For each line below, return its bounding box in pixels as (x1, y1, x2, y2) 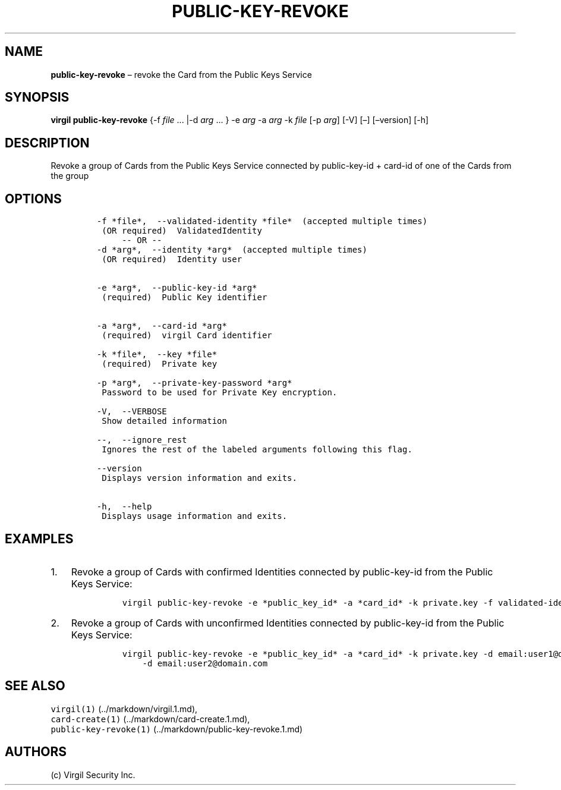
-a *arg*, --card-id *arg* (96, 321, 227, 331)
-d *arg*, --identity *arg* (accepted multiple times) (96, 245, 367, 255)
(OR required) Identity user (102, 254, 242, 265)
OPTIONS (5, 191, 62, 206)
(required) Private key (102, 359, 218, 369)
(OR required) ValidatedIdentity (102, 226, 262, 236)
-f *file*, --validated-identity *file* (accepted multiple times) (96, 216, 428, 226)
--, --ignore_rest (96, 435, 187, 445)
